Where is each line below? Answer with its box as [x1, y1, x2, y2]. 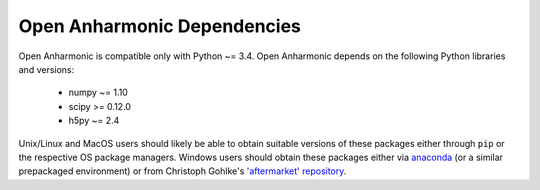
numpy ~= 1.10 [68, 86, 129, 99]
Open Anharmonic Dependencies [18, 15, 302, 37]
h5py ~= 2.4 [68, 115, 120, 127]
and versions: [18, 63, 75, 75]
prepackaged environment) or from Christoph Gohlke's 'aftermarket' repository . [18, 165, 347, 177]
